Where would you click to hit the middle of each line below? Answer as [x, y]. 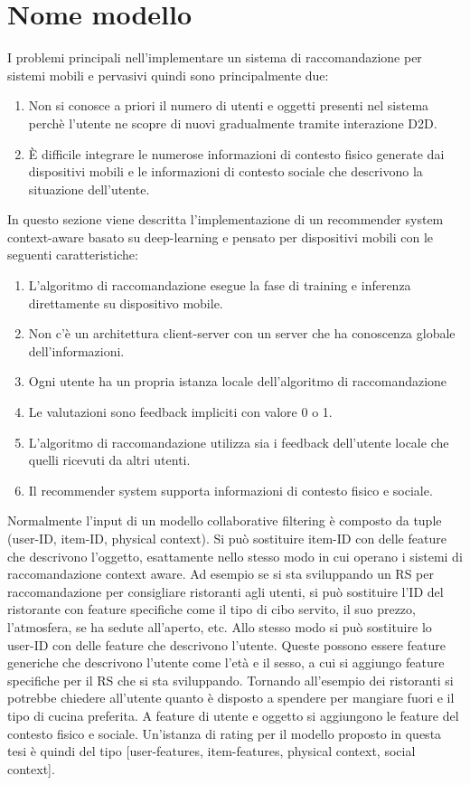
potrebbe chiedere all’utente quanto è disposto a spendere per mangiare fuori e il [231, 698]
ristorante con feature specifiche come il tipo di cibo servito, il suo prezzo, [211, 609]
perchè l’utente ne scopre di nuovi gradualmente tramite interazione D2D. [233, 123]
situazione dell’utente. [89, 189]
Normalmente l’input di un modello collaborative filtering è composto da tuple [225, 520]
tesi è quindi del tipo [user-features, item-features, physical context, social [211, 751]
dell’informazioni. [76, 350]
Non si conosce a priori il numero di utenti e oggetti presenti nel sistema [229, 105]
